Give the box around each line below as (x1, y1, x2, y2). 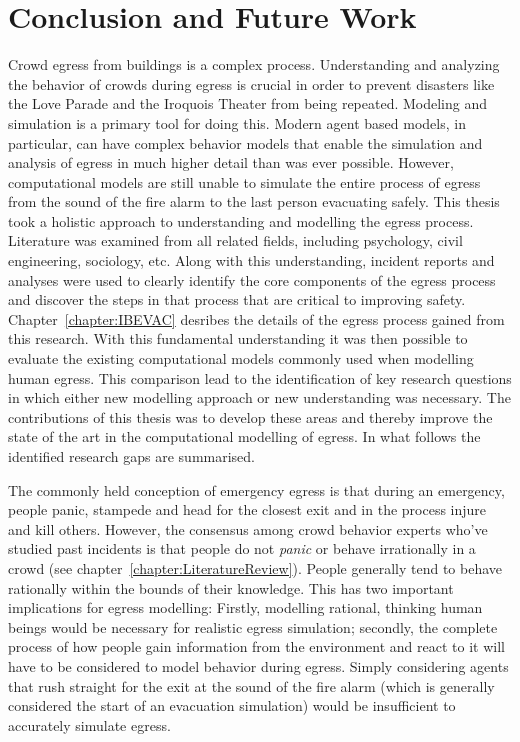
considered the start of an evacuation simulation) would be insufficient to (8, 695, 456, 716)
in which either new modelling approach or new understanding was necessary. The (8, 387, 511, 408)
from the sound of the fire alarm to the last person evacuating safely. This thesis (8, 191, 500, 212)
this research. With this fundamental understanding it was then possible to (8, 328, 468, 349)
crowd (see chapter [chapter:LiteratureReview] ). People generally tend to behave (8, 557, 503, 578)
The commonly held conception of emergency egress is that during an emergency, (8, 479, 505, 500)
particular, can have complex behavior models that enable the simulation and (8, 132, 483, 153)
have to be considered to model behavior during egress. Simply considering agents (8, 655, 509, 676)
